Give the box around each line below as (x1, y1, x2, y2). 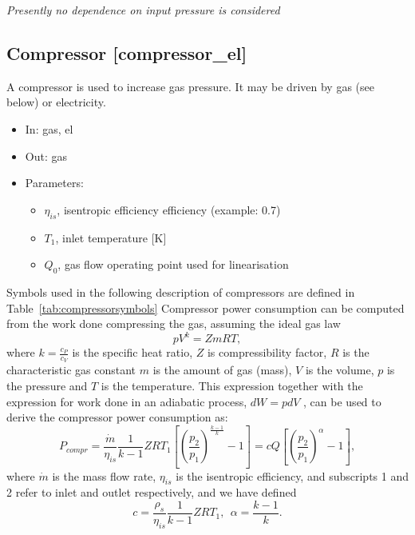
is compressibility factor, (207, 344, 327, 361)
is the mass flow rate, (52, 467, 156, 484)
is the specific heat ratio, (72, 344, 193, 361)
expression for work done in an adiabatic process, (6, 393, 247, 409)
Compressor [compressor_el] (6, 40, 247, 65)
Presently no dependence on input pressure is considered (6, 2, 280, 18)
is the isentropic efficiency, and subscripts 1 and (176, 467, 409, 484)
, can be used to (303, 393, 381, 409)
